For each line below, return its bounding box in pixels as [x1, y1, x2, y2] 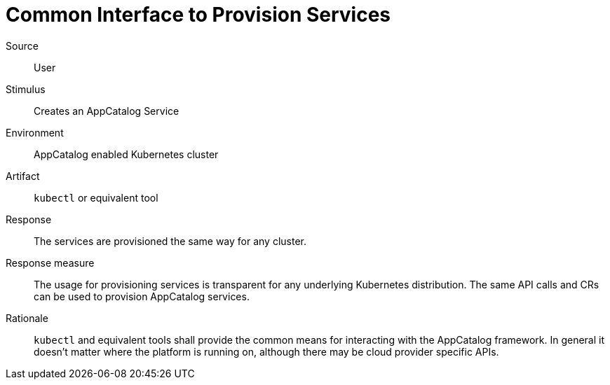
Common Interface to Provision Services [6, 3, 391, 27]
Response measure [6, 256, 95, 269]
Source [6, 39, 39, 52]
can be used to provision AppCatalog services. [34, 290, 250, 302]
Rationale [6, 311, 48, 324]
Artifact [6, 169, 40, 182]
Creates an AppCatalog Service [34, 104, 179, 117]
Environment [6, 126, 64, 139]
